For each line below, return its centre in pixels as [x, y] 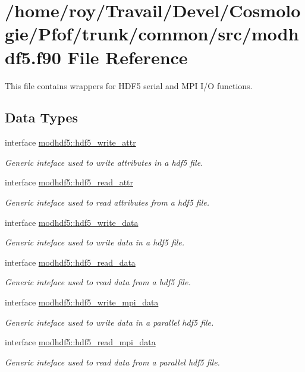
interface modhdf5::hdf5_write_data [72, 222]
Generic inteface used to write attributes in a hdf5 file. [104, 162]
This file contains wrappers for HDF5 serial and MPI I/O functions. [129, 85]
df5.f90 [33, 57]
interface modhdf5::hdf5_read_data [70, 262]
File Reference [128, 57]
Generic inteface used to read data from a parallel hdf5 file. [112, 362]
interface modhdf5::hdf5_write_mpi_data [82, 302]
